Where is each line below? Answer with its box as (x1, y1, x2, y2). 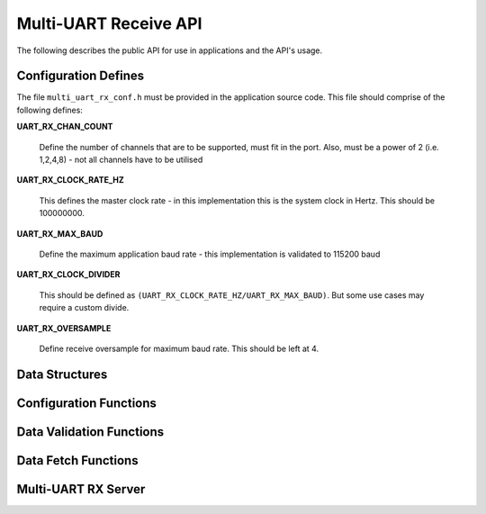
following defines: (16, 104, 83, 115)
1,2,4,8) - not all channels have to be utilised (39, 154, 203, 166)
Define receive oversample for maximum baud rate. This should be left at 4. (39, 343, 319, 354)
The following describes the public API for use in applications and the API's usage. (16, 45, 323, 56)
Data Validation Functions (16, 424, 165, 439)
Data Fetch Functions (16, 453, 139, 468)
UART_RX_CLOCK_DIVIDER (16, 269, 121, 280)
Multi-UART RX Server (16, 482, 146, 497)
